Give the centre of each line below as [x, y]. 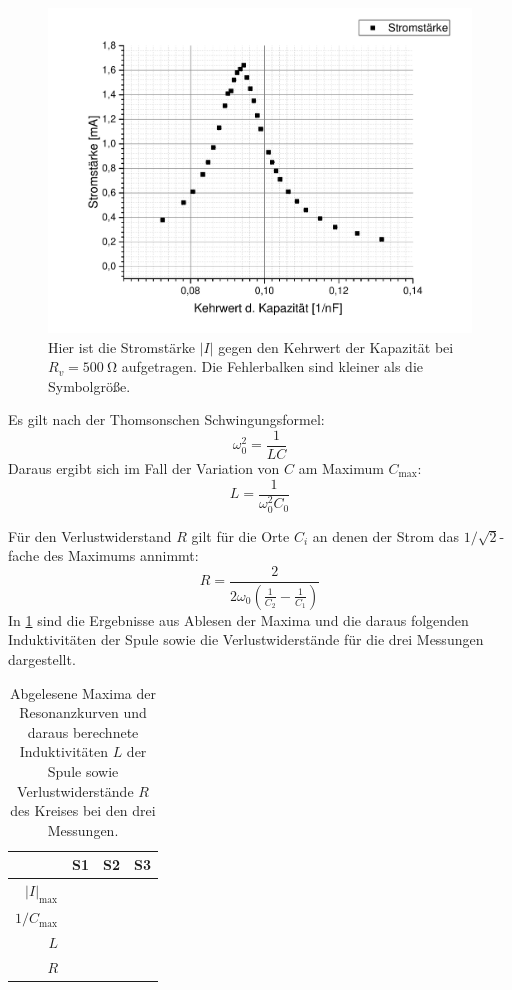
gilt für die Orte [240, 535]
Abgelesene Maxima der [83, 692]
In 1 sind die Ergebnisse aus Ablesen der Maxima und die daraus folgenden [238, 619]
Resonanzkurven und [83, 712]
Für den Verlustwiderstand [90, 535]
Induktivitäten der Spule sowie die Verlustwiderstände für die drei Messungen [246, 639]
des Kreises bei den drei [83, 810]
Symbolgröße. [89, 385]
